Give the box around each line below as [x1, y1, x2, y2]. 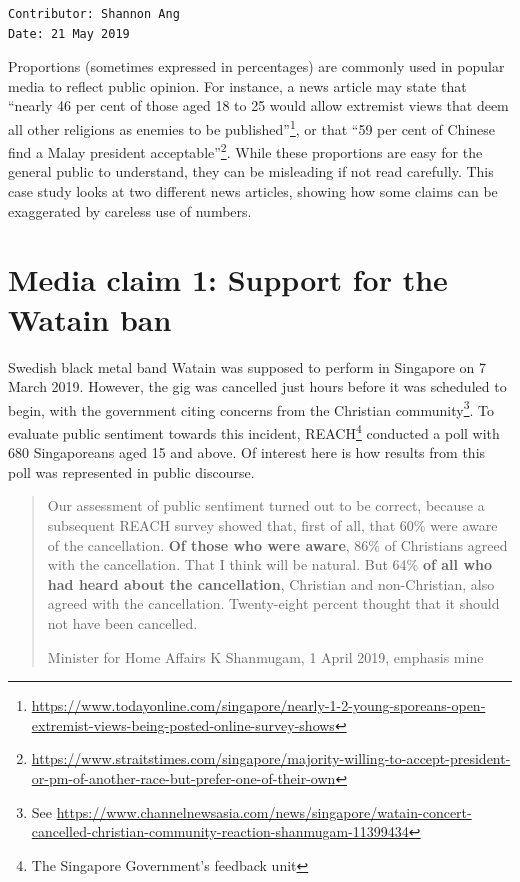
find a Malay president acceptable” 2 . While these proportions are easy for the [8, 139, 483, 162]
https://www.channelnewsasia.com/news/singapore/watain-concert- [56, 801, 472, 822]
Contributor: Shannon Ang [8, 7, 180, 21]
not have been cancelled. [47, 613, 198, 633]
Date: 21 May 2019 [8, 26, 130, 41]
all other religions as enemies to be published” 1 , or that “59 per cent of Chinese [8, 115, 496, 139]
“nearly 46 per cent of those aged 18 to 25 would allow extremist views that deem [8, 95, 509, 116]
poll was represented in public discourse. [8, 461, 255, 482]
